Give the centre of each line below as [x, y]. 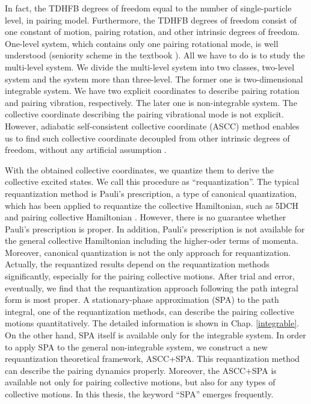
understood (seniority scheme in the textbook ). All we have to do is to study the [155, 55]
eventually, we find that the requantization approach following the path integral [152, 287]
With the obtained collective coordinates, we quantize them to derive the [139, 169]
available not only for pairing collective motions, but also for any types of [140, 382]
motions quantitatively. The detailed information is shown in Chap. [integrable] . [152, 323]
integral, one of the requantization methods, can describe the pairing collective [149, 311]
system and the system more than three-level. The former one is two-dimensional [154, 79]
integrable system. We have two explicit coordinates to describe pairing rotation [152, 91]
